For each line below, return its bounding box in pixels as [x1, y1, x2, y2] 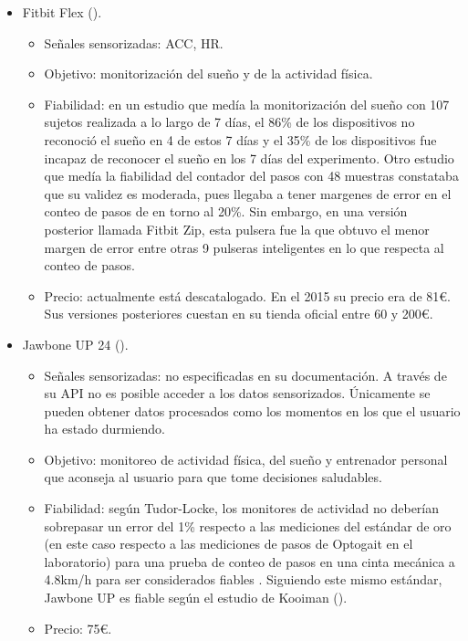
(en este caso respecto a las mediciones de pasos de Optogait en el [44, 534, 413, 553]
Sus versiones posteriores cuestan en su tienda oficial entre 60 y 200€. [44, 304, 433, 323]
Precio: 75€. [44, 618, 112, 637]
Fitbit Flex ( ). [22, 3, 102, 21]
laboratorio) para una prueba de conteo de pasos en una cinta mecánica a [44, 552, 455, 571]
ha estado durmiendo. [44, 419, 165, 438]
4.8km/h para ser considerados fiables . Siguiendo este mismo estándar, [44, 570, 442, 589]
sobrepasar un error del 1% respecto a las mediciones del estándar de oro [44, 516, 452, 535]
